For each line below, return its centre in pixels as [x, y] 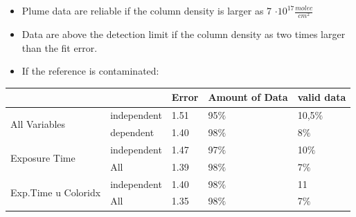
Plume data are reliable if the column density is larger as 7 [147, 10]
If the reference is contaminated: [90, 71]
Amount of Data [248, 97]
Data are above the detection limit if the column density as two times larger [184, 34]
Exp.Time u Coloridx [56, 192]
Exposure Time [43, 158]
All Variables [38, 123]
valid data [322, 97]
